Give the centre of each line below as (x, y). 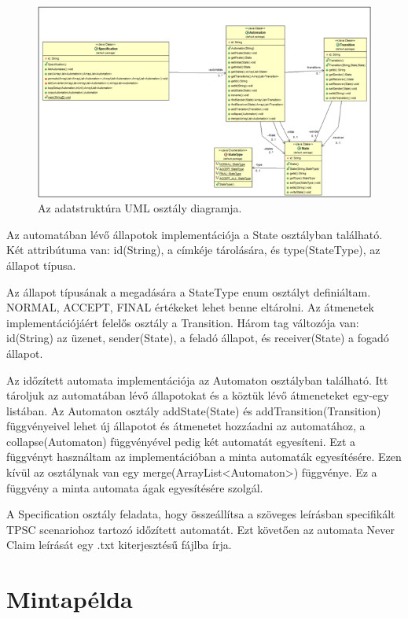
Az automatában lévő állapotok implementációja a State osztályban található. (195, 234)
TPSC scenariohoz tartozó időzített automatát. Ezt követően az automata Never (201, 529)
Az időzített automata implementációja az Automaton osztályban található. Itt (197, 380)
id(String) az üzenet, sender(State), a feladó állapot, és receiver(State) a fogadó (198, 338)
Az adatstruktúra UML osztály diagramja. (140, 208)
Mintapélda (70, 599)
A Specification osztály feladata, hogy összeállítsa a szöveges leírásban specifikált (201, 514)
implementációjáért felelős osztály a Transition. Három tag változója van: (183, 322)
